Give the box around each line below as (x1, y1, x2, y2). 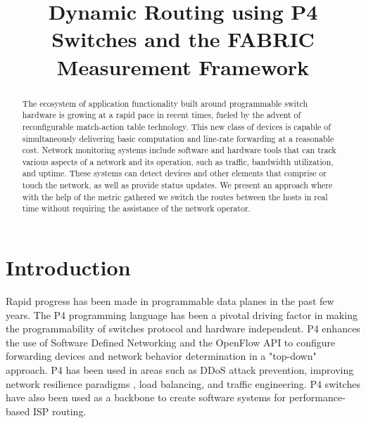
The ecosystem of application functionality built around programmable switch (22, 97, 308, 109)
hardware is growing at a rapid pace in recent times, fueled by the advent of (22, 109, 301, 121)
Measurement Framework (56, 52, 310, 81)
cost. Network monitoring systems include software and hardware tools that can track (22, 144, 336, 156)
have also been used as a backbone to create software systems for (6, 390, 286, 405)
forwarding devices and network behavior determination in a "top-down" (6, 349, 317, 363)
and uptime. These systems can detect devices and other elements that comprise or (22, 167, 327, 179)
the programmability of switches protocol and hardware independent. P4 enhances (6, 321, 360, 336)
